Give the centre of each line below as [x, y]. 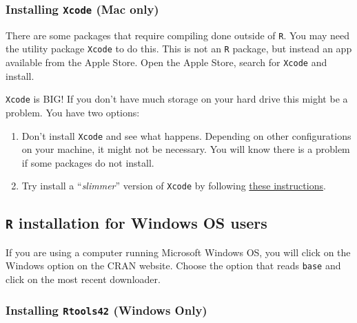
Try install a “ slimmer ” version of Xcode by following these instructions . [174, 186]
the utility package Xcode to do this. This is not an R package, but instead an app [179, 49]
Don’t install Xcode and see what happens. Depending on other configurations [186, 135]
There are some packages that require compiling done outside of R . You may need [178, 35]
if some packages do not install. [88, 162]
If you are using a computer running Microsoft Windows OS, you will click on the [178, 252]
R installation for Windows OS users [136, 223]
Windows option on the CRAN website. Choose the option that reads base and [173, 265]
